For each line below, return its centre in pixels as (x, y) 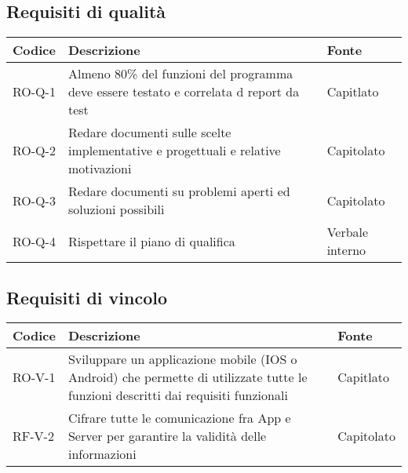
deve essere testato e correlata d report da (184, 92)
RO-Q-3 (34, 200)
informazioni (102, 454)
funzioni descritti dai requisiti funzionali (178, 395)
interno (346, 250)
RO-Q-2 (34, 151)
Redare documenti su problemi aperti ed (179, 191)
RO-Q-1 (34, 92)
